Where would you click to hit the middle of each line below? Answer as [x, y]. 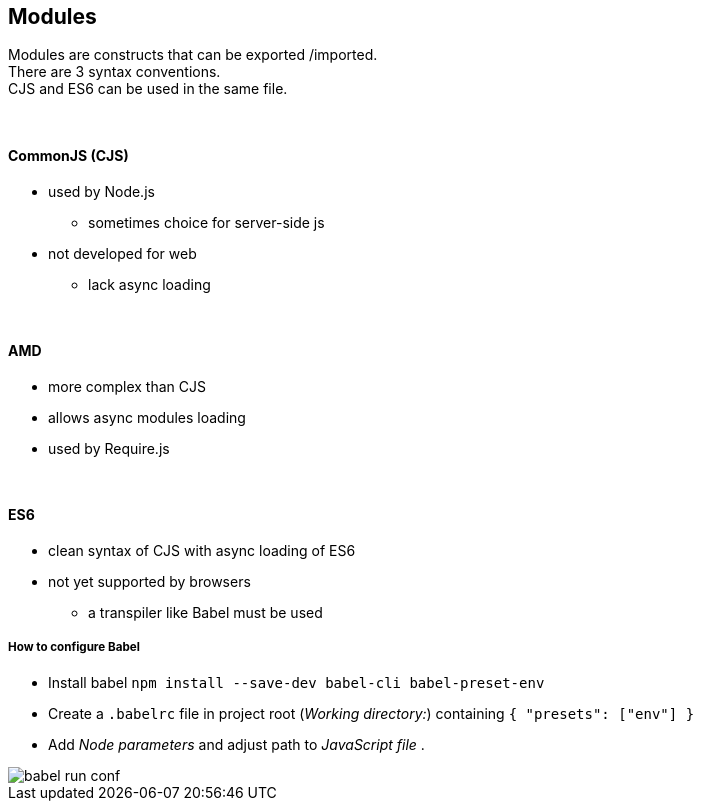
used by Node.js [101, 191]
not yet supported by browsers [149, 582]
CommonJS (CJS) [68, 156]
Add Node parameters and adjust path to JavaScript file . [236, 744]
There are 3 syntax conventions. [114, 72]
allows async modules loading [147, 417]
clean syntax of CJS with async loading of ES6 [202, 551]
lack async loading [149, 284]
